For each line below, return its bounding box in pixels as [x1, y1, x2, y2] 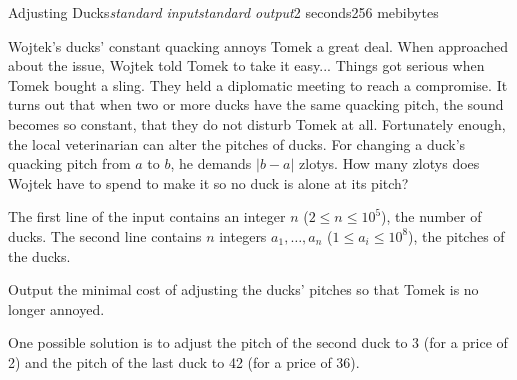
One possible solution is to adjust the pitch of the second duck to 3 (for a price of [8, 332, 508, 353]
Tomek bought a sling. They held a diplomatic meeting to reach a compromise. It [8, 74, 508, 95]
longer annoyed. [8, 298, 105, 319]
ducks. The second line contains [8, 225, 202, 246]
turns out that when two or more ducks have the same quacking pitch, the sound [8, 94, 504, 115]
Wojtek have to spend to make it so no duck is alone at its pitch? [8, 172, 409, 193]
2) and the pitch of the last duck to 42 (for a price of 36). [8, 351, 360, 372]
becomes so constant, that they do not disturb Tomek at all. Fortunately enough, [8, 113, 506, 134]
